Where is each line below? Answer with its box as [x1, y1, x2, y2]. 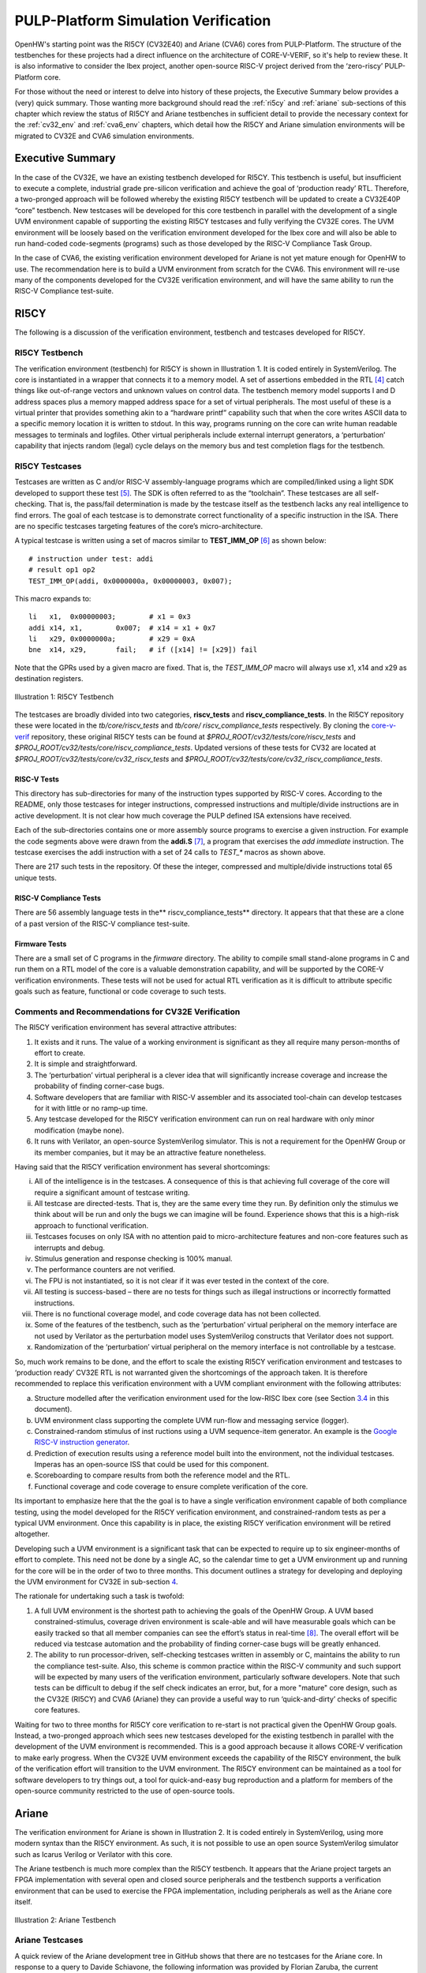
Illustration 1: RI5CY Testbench [14, 691, 114, 702]
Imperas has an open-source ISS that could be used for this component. [34, 1460, 270, 1469]
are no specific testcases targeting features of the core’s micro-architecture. [14, 521, 263, 530]
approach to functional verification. [34, 1220, 149, 1230]
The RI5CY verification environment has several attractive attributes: [14, 1023, 237, 1032]
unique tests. [14, 873, 57, 882]
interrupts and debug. [34, 1243, 106, 1252]
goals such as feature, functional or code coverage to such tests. [14, 986, 226, 996]
